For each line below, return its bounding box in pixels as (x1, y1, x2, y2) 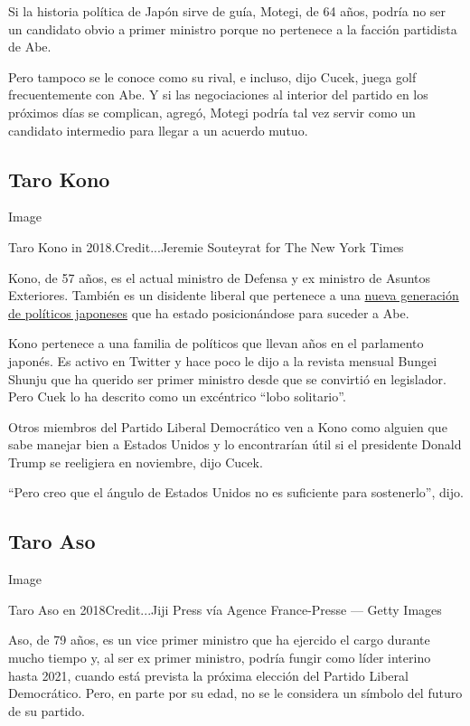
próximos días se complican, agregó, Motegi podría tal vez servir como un (8, 102, 416, 121)
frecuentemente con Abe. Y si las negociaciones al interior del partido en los (8, 85, 428, 104)
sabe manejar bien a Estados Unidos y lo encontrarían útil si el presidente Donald (8, 435, 462, 454)
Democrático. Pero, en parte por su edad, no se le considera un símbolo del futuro (8, 684, 463, 702)
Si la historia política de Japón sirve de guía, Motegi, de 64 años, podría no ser (8, 2, 446, 20)
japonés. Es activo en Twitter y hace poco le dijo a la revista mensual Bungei (8, 351, 437, 370)
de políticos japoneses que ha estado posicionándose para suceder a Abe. (8, 303, 409, 322)
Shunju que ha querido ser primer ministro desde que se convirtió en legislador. (8, 369, 446, 388)
